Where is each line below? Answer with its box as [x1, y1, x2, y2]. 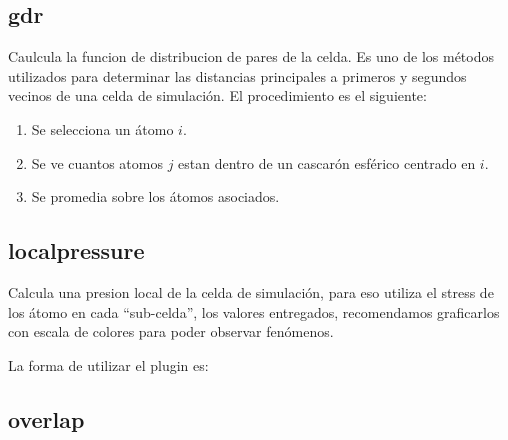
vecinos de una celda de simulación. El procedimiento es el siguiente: [8, 85, 427, 106]
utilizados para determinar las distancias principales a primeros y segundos [8, 65, 467, 86]
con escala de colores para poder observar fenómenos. [8, 321, 334, 342]
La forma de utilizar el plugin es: [8, 354, 209, 375]
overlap [8, 403, 85, 434]
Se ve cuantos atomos [31, 152, 163, 173]
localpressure [8, 235, 145, 266]
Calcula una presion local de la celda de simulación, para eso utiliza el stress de [8, 281, 494, 302]
